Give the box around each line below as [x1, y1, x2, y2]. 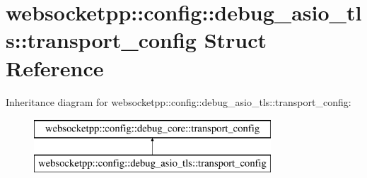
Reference [6, 53, 104, 82]
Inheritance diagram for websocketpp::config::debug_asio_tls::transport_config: [6, 94, 351, 109]
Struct [204, 25, 267, 54]
